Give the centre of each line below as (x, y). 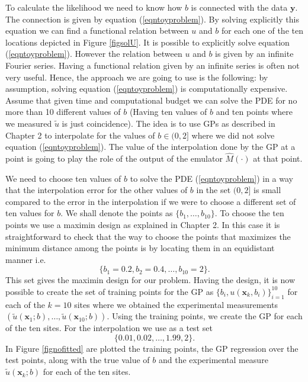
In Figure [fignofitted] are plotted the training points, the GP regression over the (152, 348)
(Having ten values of (168, 112)
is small (267, 190)
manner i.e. (26, 259)
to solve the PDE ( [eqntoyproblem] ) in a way (211, 178)
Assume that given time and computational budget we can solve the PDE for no (151, 100)
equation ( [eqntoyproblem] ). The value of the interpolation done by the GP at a (150, 147)
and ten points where (254, 112)
